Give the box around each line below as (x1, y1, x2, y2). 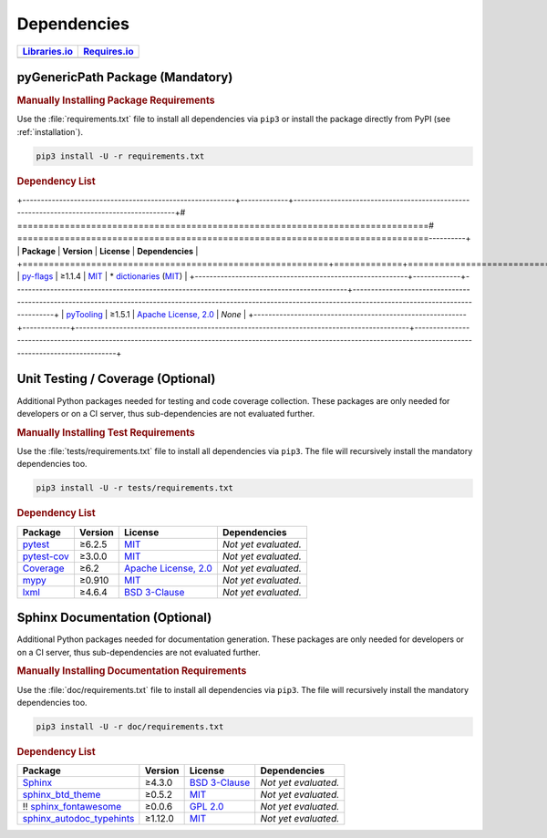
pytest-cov (22, 550, 69, 563)
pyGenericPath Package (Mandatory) (16, 69, 233, 85)
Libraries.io (22, 45, 73, 57)
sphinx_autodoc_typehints (22, 812, 135, 825)
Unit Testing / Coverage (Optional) (16, 371, 216, 387)
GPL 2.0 (189, 801, 224, 813)
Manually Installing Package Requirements (16, 94, 215, 107)
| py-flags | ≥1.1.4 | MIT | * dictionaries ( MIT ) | (16, 271, 188, 282)
